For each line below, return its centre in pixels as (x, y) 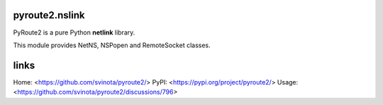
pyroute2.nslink (49, 15)
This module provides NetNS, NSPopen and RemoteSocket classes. (112, 45)
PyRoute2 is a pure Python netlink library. (74, 32)
